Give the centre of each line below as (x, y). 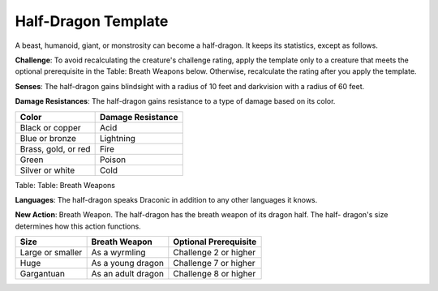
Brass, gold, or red (55, 148)
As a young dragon (127, 263)
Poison (112, 160)
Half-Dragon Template (92, 21)
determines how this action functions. (78, 226)
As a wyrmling (118, 253)
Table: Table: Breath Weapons (65, 185)
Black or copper (50, 127)
